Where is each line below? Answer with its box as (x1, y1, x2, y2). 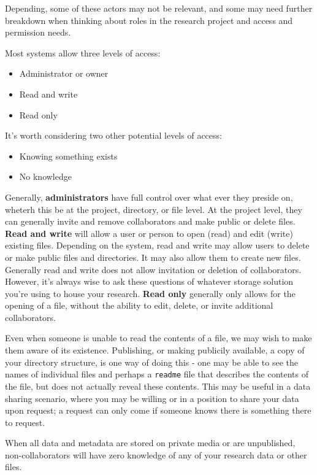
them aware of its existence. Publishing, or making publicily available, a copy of (5, 344, 305, 357)
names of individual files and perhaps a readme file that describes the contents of (5, 368, 309, 380)
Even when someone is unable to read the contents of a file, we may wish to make (5, 331, 312, 344)
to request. (5, 415, 45, 428)
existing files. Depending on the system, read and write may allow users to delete (5, 239, 310, 252)
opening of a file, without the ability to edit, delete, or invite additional (5, 299, 273, 312)
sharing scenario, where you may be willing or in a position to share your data (5, 392, 299, 404)
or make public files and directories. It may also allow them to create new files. (5, 250, 301, 263)
